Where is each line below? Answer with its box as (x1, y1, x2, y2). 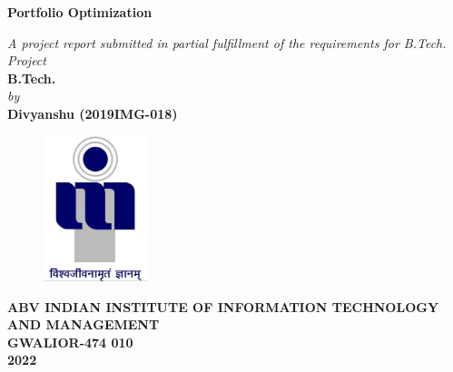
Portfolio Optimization (7, 3, 153, 21)
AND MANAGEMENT (7, 315, 160, 334)
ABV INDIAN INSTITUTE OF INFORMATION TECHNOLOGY (7, 297, 439, 316)
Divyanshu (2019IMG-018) (7, 103, 178, 122)
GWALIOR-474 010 (7, 332, 133, 351)
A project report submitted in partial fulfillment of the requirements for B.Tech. (7, 33, 447, 52)
